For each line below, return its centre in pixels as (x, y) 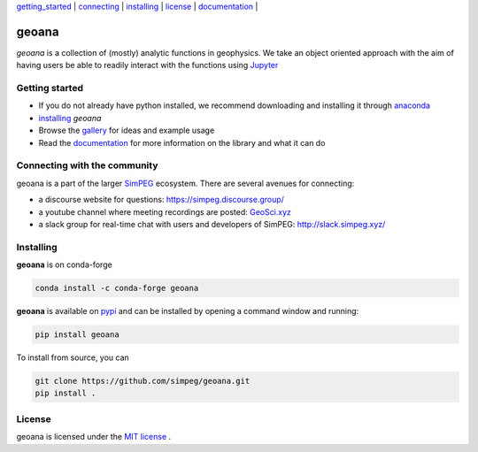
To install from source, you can (73, 357)
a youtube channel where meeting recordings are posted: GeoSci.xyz (165, 211)
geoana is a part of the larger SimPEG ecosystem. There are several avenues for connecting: (185, 183)
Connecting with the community (87, 165)
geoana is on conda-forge (64, 264)
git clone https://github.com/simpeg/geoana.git (143, 381)
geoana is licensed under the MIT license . (94, 437)
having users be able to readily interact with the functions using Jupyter (147, 65)
